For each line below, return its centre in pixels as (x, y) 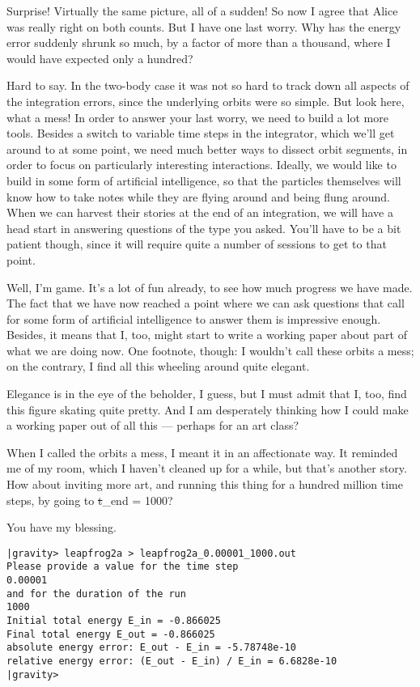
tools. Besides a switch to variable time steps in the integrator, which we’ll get (201, 133)
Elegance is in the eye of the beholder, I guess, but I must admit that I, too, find (207, 394)
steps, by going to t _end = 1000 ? (90, 500)
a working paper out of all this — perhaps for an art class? (153, 425)
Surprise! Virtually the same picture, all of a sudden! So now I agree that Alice (202, 11)
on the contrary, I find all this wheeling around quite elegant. (158, 366)
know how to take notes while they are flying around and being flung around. (198, 196)
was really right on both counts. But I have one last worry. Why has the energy (204, 26)
